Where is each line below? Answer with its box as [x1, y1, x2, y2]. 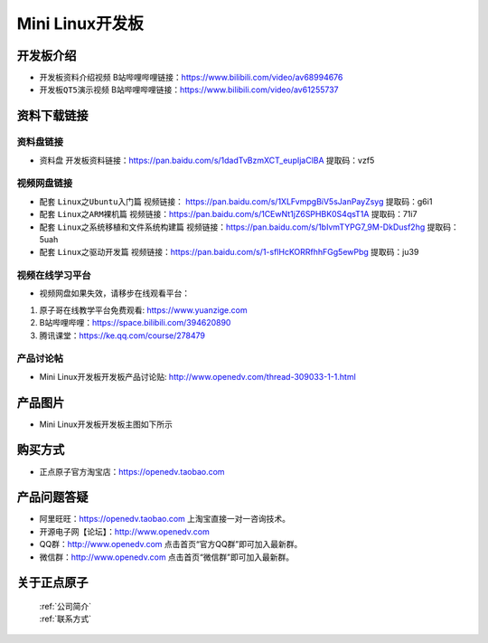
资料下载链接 [16, 109, 89, 124]
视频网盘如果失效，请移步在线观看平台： [39, 288, 190, 298]
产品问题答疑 [16, 489, 89, 506]
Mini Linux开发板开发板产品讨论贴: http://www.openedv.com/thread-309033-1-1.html [39, 371, 356, 382]
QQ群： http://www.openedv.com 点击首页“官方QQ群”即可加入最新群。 [39, 539, 303, 550]
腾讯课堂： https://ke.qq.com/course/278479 [39, 330, 205, 341]
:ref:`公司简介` [39, 601, 92, 612]
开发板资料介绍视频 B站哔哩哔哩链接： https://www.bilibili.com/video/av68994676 [39, 72, 343, 83]
